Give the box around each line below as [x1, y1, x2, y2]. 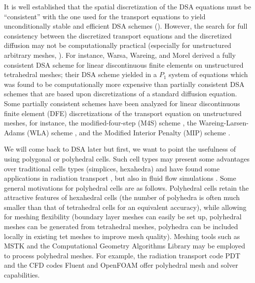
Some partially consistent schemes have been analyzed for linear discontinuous [4, 98, 240, 108]
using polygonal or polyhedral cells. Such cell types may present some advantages [4, 153, 250, 163]
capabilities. [4, 270, 40, 280]
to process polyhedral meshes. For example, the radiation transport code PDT [4, 250, 241, 260]
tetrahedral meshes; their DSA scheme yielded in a [4, 69, 157, 80]
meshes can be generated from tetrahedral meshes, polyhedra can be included [4, 221, 238, 232]
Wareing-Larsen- [199, 118, 249, 128]
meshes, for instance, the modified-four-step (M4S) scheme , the [4, 118, 197, 128]
